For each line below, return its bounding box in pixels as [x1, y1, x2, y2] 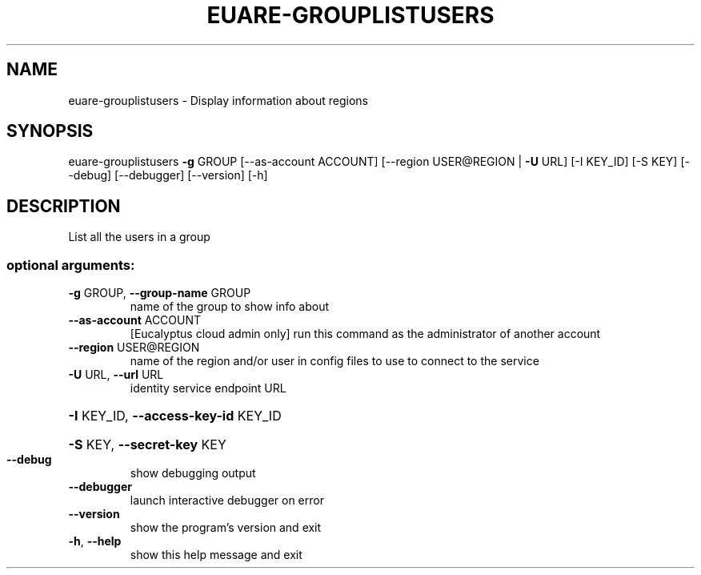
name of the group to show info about [130, 300, 330, 314]
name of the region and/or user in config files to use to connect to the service [130, 354, 539, 368]
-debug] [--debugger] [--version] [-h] [68, 168, 268, 183]
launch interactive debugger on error [130, 493, 324, 508]
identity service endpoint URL [130, 381, 286, 396]
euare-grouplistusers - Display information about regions [68, 93, 368, 107]
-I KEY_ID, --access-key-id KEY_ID [68, 408, 282, 424]
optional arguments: [6, 256, 135, 273]
